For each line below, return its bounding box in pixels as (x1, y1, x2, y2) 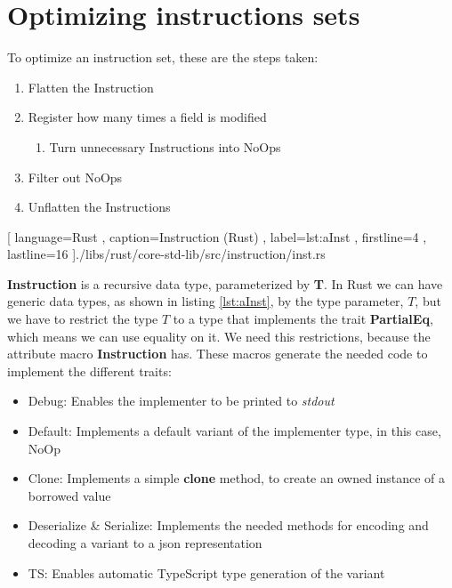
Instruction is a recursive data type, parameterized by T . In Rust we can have (7, 274, 443, 293)
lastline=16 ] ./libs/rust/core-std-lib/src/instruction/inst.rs (7, 245, 326, 263)
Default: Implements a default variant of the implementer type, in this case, (28, 422, 441, 440)
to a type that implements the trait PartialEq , (173, 310, 433, 328)
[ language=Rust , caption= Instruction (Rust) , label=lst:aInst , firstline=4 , (7, 227, 427, 246)
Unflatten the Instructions (28, 197, 171, 216)
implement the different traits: (7, 361, 172, 380)
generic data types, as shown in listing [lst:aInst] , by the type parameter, (7, 292, 404, 310)
